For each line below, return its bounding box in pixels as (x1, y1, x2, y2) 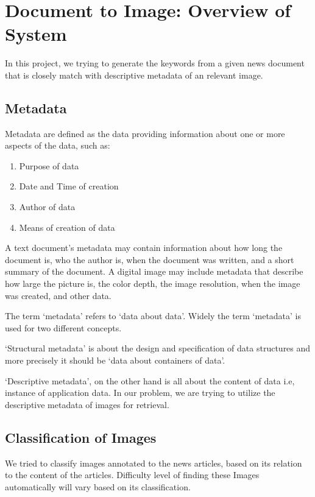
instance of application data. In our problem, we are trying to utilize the (5, 386, 275, 399)
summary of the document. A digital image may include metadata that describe (5, 265, 303, 278)
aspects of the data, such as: (5, 139, 110, 152)
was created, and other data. (5, 289, 111, 301)
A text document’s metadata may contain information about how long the (5, 241, 283, 254)
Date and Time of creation (19, 180, 119, 192)
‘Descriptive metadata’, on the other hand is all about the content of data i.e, (5, 374, 295, 387)
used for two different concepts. (5, 321, 122, 334)
